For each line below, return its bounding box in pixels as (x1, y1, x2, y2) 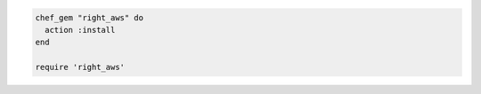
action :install (45, 25, 116, 35)
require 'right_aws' (35, 62, 125, 73)
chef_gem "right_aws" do (35, 12, 144, 22)
